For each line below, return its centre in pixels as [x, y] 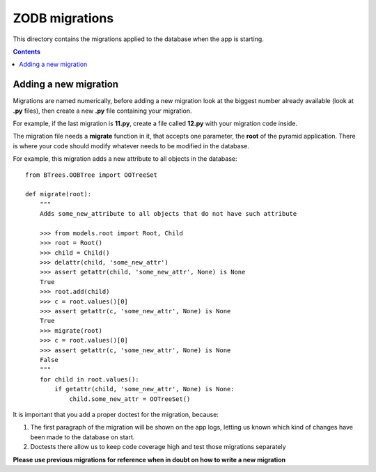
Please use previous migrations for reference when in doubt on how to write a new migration [149, 459]
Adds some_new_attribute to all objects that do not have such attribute [168, 214]
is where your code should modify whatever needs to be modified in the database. [131, 145]
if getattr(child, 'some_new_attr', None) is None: [144, 389]
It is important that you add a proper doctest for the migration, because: [116, 414]
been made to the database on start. [83, 437]
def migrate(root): [58, 194]
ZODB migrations [63, 18]
